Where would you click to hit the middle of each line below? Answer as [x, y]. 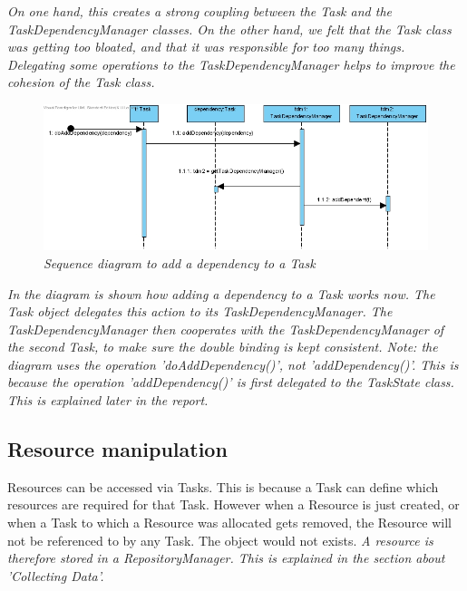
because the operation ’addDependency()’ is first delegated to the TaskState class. [231, 382]
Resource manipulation [117, 449]
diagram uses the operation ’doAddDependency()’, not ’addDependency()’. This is [233, 364]
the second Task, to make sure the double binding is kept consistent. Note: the [223, 347]
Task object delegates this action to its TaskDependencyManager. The [200, 311]
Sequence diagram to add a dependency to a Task [180, 262]
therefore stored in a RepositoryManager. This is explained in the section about [226, 558]
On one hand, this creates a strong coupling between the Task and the [199, 11]
